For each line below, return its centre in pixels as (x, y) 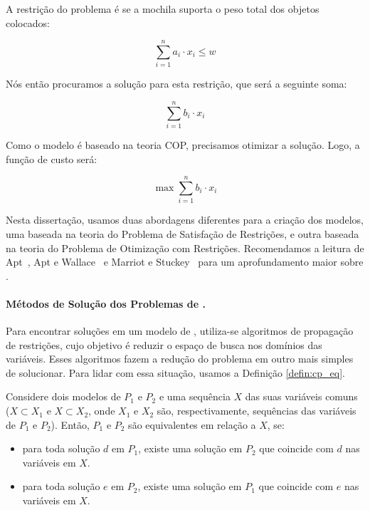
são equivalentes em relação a (192, 424)
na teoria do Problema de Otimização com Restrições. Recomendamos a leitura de (185, 248)
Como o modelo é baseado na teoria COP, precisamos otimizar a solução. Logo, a (183, 145)
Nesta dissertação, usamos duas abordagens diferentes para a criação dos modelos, (185, 220)
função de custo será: (52, 158)
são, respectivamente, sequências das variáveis (257, 411)
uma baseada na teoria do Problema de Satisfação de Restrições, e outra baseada (183, 233)
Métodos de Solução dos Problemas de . (106, 303)
